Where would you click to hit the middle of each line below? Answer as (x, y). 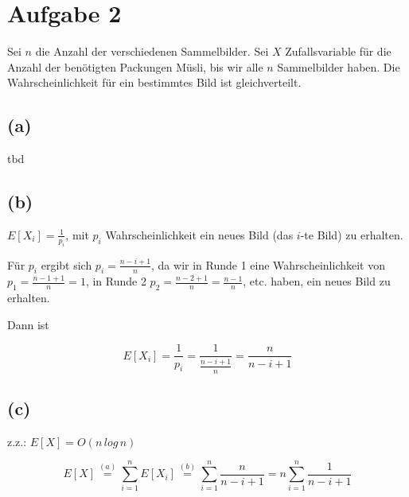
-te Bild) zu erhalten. (352, 234)
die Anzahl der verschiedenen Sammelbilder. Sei (152, 51)
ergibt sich (66, 264)
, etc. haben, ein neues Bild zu (317, 281)
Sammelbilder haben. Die (339, 66)
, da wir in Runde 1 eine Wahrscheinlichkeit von (269, 264)
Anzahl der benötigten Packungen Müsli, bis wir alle (135, 66)
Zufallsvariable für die (338, 51)
